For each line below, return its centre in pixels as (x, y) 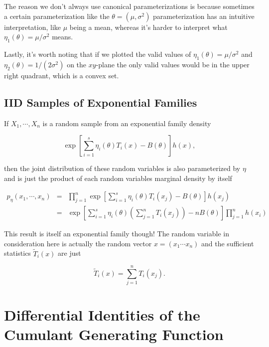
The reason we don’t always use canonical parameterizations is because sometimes (129, 6)
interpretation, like (33, 27)
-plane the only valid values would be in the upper (173, 64)
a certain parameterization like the (57, 16)
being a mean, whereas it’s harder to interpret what (148, 27)
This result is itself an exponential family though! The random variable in (117, 234)
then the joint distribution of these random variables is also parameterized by (122, 168)
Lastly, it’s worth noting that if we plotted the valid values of (98, 54)
